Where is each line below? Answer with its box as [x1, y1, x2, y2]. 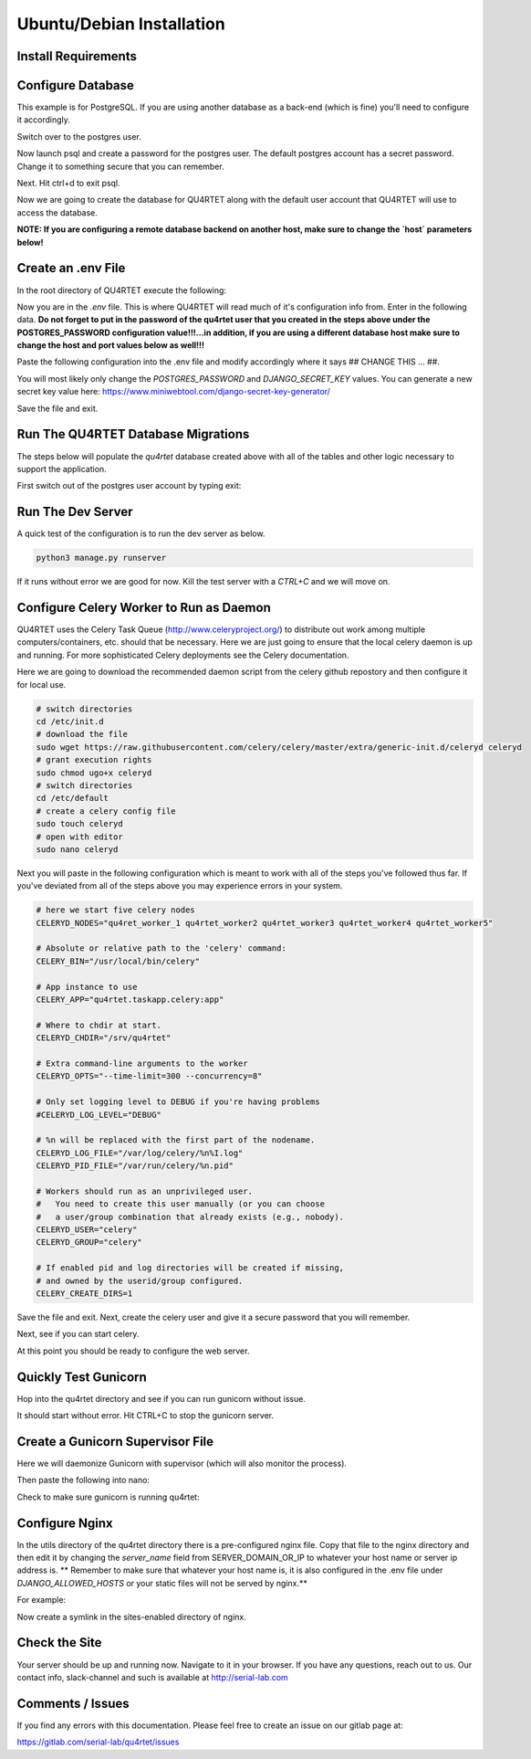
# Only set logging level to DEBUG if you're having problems [36, 1097, 320, 1107]
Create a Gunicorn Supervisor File [16, 1434, 214, 1449]
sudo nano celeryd [36, 844, 119, 854]
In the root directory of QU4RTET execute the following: [16, 284, 227, 296]
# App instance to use [36, 982, 138, 992]
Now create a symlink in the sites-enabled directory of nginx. [16, 1611, 246, 1622]
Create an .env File [16, 260, 126, 276]
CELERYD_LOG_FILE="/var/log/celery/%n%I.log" [36, 1147, 244, 1158]
